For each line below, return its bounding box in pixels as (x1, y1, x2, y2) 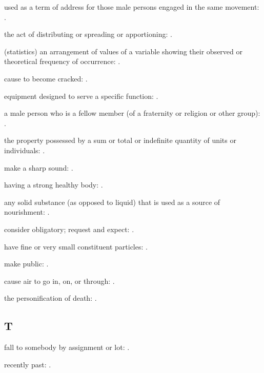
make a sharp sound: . (4, 162, 73, 173)
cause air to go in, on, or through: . (4, 275, 115, 286)
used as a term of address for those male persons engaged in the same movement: (4, 2, 259, 12)
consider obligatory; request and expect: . (4, 223, 134, 234)
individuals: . (4, 144, 45, 155)
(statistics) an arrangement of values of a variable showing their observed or (4, 46, 243, 56)
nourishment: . (4, 206, 50, 217)
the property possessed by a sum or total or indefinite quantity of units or (4, 135, 236, 146)
